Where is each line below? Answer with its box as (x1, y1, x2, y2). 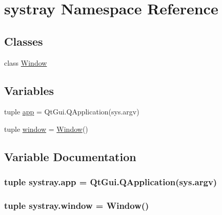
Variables (4, 82, 54, 98)
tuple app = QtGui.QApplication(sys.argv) (4, 106, 139, 117)
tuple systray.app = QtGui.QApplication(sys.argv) (4, 175, 217, 188)
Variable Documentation (4, 148, 136, 164)
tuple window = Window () (4, 123, 88, 134)
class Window (4, 57, 47, 68)
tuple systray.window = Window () (4, 199, 149, 212)
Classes (4, 33, 43, 49)
